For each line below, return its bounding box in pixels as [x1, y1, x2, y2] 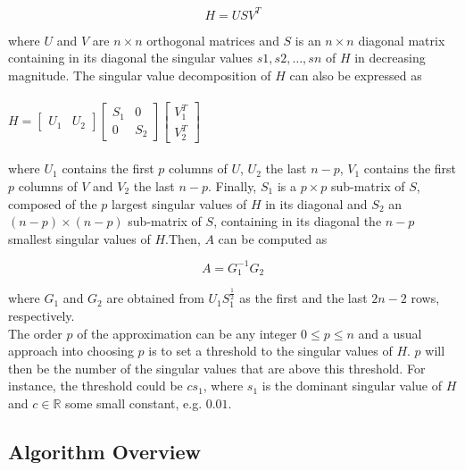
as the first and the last [239, 289, 368, 307]
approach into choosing [8, 341, 134, 360]
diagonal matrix [358, 30, 445, 49]
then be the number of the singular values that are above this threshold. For [8, 358, 426, 377]
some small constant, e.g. [65, 393, 203, 412]
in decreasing [354, 48, 426, 67]
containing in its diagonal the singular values [8, 48, 253, 67]
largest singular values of [112, 194, 247, 213]
